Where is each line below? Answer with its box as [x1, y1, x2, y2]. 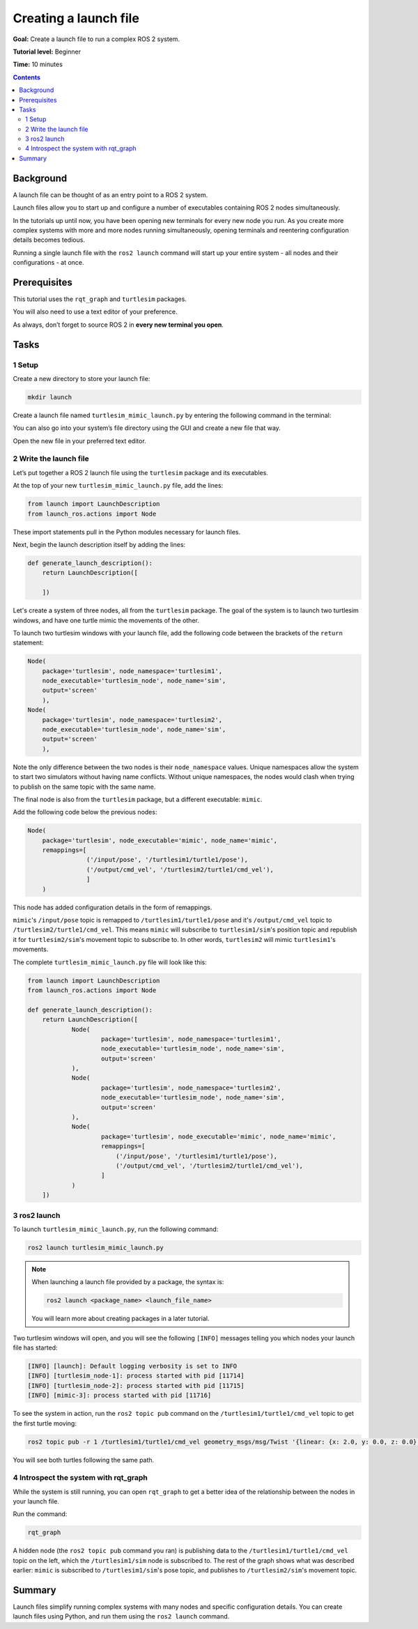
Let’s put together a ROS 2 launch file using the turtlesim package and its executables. [13, 468, 268, 477]
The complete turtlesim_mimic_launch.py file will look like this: [13, 958, 207, 966]
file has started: [13, 1343, 59, 1352]
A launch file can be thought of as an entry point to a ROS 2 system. [13, 190, 208, 199]
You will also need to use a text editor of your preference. [13, 307, 178, 316]
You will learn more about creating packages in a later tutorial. [31, 1314, 210, 1323]
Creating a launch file [13, 10, 139, 26]
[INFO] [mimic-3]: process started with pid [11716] [27, 1391, 212, 1400]
